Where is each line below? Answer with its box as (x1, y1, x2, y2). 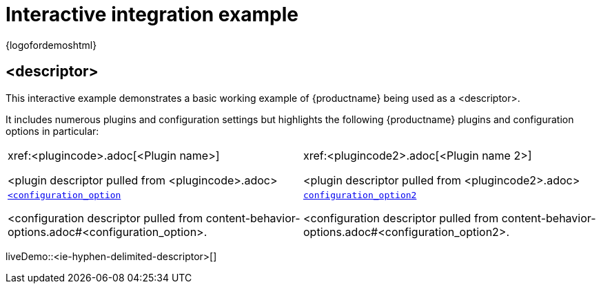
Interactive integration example (6, 3, 298, 26)
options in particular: (6, 125, 99, 137)
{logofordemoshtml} (6, 39, 97, 51)
